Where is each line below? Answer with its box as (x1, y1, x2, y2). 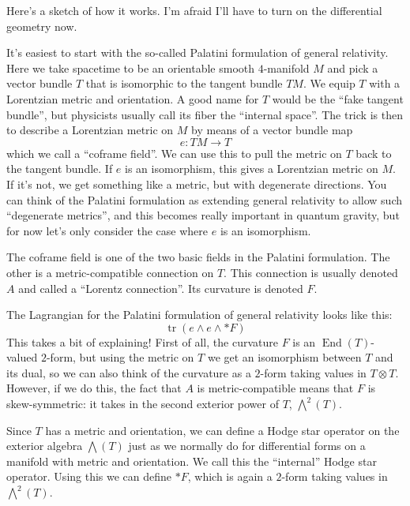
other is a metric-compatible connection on (6, 264, 214, 280)
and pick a (327, 59, 378, 76)
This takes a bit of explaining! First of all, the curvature (6, 333, 278, 350)
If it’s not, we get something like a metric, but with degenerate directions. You (6, 175, 387, 192)
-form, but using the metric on (46, 349, 194, 365)
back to (355, 144, 392, 161)
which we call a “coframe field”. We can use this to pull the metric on (6, 144, 342, 161)
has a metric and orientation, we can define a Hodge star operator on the (45, 422, 400, 438)
